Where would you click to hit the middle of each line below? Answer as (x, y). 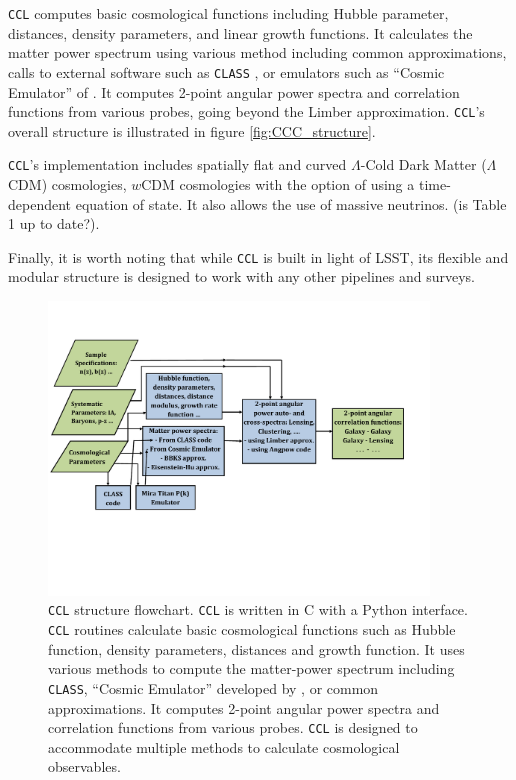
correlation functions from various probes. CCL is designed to (233, 727)
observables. (84, 766)
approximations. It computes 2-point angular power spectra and (244, 707)
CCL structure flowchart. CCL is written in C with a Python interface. (258, 609)
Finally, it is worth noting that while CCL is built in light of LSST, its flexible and (258, 256)
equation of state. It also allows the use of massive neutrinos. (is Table (291, 203)
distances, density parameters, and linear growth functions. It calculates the (240, 32)
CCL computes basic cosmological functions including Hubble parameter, (228, 13)
